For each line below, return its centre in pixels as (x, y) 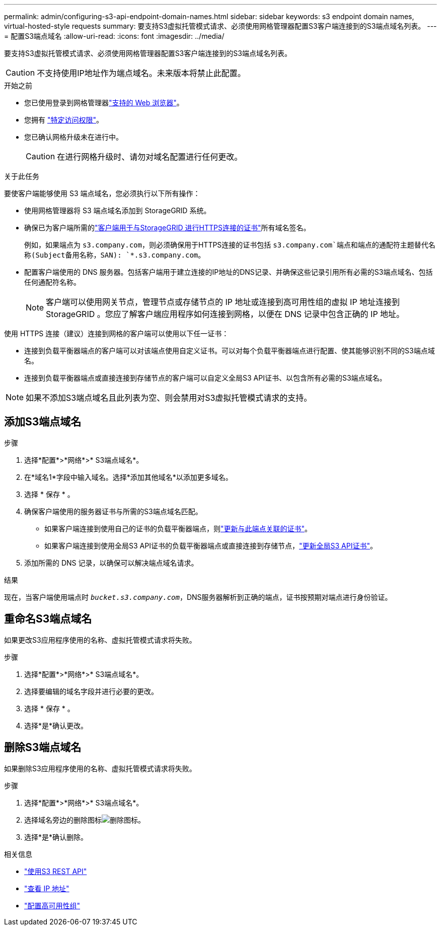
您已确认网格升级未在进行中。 (73, 137)
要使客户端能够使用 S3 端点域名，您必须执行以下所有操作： (102, 193)
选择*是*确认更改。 (56, 725)
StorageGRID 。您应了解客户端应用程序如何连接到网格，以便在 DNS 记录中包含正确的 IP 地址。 (225, 314)
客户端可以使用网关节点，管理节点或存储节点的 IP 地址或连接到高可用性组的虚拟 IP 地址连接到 (223, 302)
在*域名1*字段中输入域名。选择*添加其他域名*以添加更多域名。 (128, 477)
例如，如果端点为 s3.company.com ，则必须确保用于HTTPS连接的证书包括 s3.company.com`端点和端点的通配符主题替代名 (230, 245)
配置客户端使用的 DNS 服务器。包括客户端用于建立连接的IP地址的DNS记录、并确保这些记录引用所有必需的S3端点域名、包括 (229, 272)
